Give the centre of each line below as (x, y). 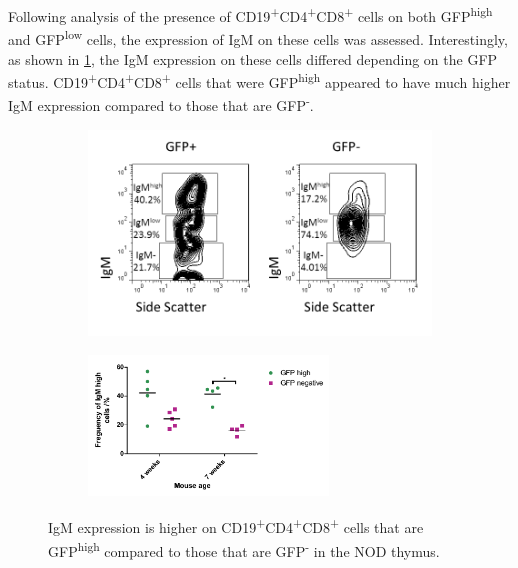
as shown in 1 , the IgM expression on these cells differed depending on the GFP (253, 58)
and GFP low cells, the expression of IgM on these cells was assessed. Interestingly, (258, 37)
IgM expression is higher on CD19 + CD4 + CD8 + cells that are (236, 526)
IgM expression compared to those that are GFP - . (161, 103)
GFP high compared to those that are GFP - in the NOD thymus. (244, 549)
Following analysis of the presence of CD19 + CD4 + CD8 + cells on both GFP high (250, 14)
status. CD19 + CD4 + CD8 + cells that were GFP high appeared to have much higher (259, 80)
